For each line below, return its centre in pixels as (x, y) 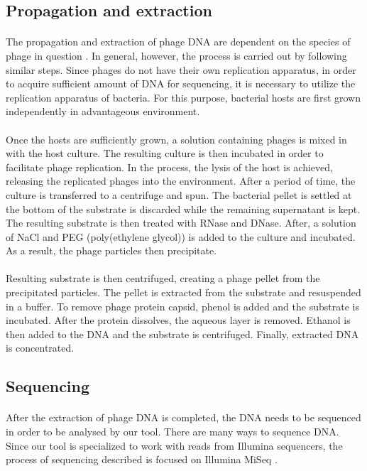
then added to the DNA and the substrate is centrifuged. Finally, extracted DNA (182, 334)
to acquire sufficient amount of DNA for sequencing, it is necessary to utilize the (181, 83)
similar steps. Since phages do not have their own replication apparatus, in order (181, 69)
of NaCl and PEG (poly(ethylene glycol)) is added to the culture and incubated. (181, 236)
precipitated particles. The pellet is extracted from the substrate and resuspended (183, 292)
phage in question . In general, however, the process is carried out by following (176, 55)
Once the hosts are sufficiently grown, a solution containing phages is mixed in (176, 139)
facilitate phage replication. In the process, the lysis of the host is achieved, (169, 167)
